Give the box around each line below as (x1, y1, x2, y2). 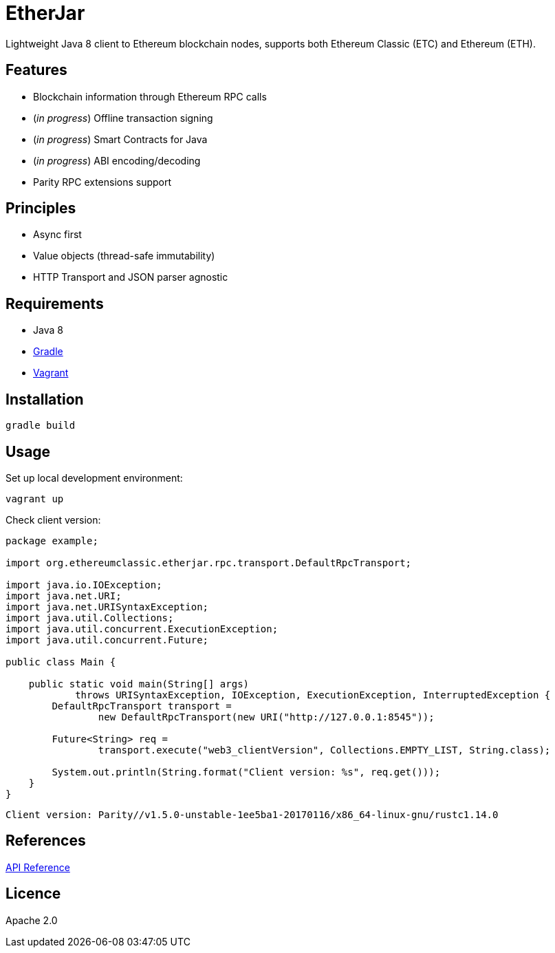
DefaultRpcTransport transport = (52, 700, 232, 711)
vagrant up (6, 493, 64, 504)
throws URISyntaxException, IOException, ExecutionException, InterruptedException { (75, 689, 551, 700)
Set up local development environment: (6, 471, 183, 484)
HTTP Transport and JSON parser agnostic (33, 271, 228, 283)
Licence (6, 885, 61, 903)
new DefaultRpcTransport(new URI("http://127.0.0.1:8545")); (98, 711, 435, 722)
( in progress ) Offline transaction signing (33, 111, 213, 124)
